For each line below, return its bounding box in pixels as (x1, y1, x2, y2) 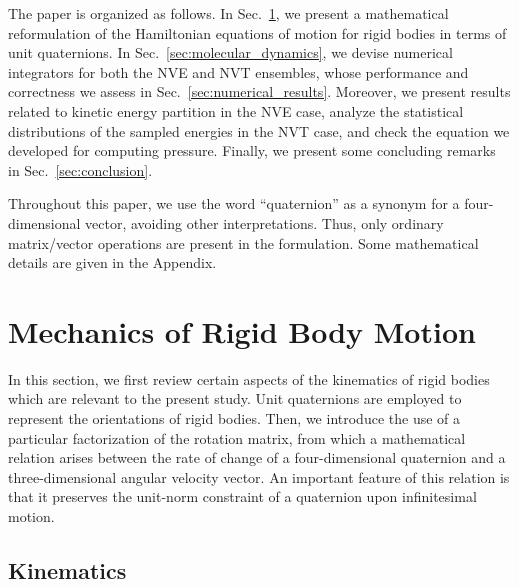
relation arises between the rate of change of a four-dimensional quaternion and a (8, 447, 506, 468)
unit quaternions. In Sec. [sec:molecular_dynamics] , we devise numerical (8, 42, 453, 63)
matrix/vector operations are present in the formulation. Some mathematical (8, 232, 479, 253)
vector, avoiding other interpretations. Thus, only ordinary (85, 212, 444, 233)
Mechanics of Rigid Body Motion (8, 310, 476, 351)
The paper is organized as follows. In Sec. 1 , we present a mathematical (8, 3, 449, 23)
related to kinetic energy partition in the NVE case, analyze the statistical (8, 100, 464, 121)
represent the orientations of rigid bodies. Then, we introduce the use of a (8, 408, 461, 429)
